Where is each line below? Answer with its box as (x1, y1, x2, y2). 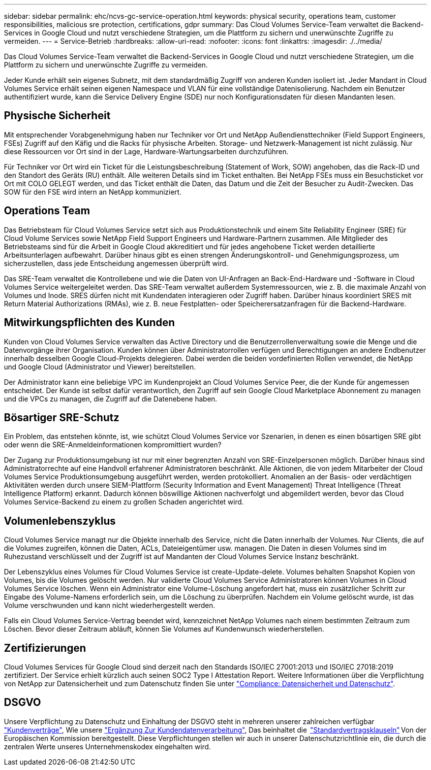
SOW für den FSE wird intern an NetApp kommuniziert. (4, 187, 182, 196)
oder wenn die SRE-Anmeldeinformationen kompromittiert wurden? (4, 440, 221, 449)
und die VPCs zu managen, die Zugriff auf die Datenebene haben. (4, 394, 217, 403)
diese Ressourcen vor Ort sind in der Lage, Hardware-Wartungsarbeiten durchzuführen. (4, 147, 289, 156)
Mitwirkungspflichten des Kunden (4, 316, 175, 329)
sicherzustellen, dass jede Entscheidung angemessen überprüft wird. (4, 259, 228, 268)
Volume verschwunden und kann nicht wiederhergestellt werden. (4, 601, 215, 610)
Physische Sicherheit (4, 109, 111, 122)
